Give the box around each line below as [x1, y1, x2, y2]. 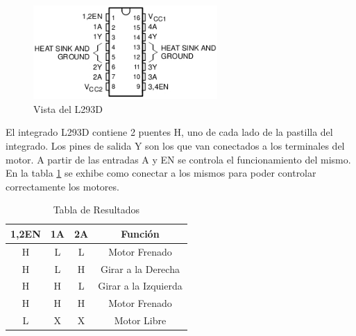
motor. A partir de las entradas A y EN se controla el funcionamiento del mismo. [6, 152, 351, 166]
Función [121, 226, 160, 240]
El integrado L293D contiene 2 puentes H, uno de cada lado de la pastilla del [6, 125, 333, 139]
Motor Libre [114, 313, 167, 328]
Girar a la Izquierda [98, 278, 183, 293]
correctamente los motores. [6, 179, 119, 193]
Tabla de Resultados [53, 202, 140, 217]
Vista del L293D [33, 101, 103, 116]
